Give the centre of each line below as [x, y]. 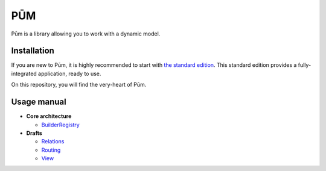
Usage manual [39, 102]
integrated [24, 73]
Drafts [34, 133]
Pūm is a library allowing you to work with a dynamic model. [86, 34]
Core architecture [49, 116]
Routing [51, 150]
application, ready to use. [70, 73]
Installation [33, 51]
